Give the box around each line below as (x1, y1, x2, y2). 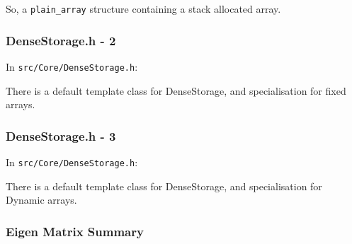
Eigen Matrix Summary (6, 222, 144, 240)
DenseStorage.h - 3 (6, 127, 116, 144)
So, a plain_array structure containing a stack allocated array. (6, 1, 281, 16)
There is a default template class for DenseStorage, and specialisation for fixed (6, 83, 346, 98)
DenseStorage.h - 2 (6, 31, 116, 49)
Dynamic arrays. (6, 192, 77, 207)
